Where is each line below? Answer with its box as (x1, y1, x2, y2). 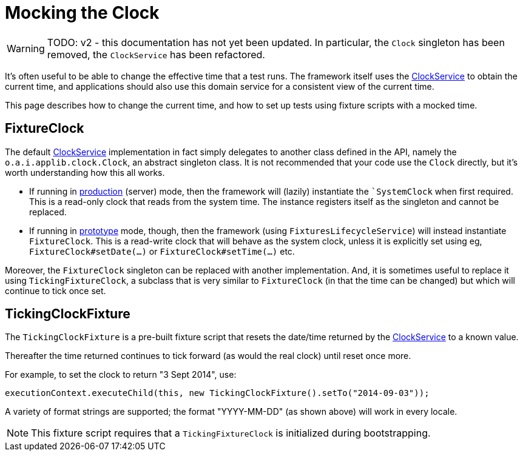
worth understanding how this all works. (5, 167, 165, 178)
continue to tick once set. (5, 285, 106, 296)
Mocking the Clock (5, 2, 160, 23)
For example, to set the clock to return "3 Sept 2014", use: (5, 369, 237, 380)
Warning (7, 42, 45, 55)
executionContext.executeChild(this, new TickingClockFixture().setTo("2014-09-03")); (5, 388, 430, 398)
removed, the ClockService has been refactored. (47, 48, 265, 61)
